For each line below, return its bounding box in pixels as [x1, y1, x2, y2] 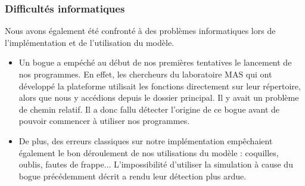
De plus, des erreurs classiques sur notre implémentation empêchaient [18, 134, 273, 147]
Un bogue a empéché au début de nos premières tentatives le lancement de [18, 56, 292, 69]
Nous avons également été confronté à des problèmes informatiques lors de [5, 24, 276, 37]
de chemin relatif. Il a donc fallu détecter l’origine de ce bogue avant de [18, 103, 280, 115]
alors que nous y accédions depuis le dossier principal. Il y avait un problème [18, 91, 299, 104]
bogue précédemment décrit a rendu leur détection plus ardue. [18, 169, 247, 182]
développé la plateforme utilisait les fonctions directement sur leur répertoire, [18, 79, 301, 92]
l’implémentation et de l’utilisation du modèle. [5, 36, 174, 48]
